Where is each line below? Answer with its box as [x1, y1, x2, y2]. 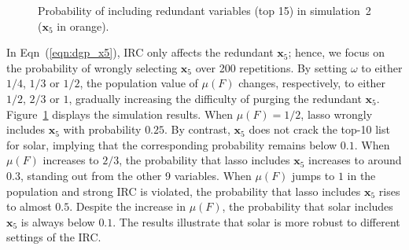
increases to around [308, 152, 402, 168]
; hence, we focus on [288, 44, 385, 61]
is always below [20, 213, 95, 230]
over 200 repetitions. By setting [195, 59, 348, 75]
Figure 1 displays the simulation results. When [6, 105, 234, 122]
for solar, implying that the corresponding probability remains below [6, 136, 337, 153]
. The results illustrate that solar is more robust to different [112, 213, 400, 230]
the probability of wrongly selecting [6, 59, 178, 75]
